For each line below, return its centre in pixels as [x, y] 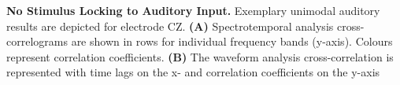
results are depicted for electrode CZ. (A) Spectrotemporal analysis [170, 26]
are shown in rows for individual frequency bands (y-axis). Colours [232, 41]
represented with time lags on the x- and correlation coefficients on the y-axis [193, 72]
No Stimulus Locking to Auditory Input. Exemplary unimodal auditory [193, 10]
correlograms [37, 41]
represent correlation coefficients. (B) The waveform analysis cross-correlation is [200, 56]
